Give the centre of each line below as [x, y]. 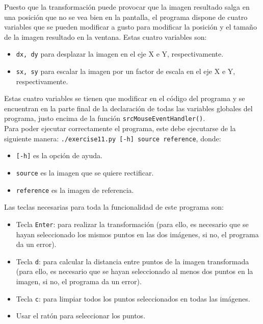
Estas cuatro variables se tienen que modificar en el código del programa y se [125, 98]
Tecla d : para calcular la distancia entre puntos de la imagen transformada [133, 261]
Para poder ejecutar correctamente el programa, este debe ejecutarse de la [120, 128]
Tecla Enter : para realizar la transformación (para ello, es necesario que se [132, 224]
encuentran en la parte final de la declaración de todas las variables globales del [128, 108]
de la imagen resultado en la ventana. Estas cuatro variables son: [106, 36]
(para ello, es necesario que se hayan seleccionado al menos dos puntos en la [135, 271]
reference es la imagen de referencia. [75, 190]
